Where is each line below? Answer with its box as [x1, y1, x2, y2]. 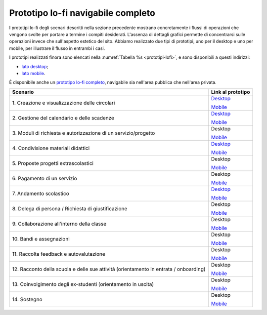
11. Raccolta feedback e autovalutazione [12, 250, 106, 257]
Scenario [12, 88, 34, 95]
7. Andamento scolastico [12, 190, 69, 197]
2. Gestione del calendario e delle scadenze [12, 114, 115, 121]
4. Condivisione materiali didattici [12, 145, 90, 152]
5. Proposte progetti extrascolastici [12, 159, 94, 166]
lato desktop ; [21, 63, 48, 69]
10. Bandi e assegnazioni [12, 235, 70, 242]
